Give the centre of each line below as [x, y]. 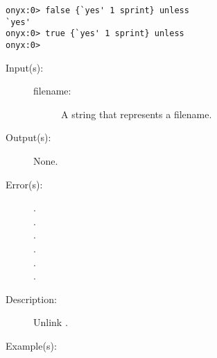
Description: [31, 299]
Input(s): [25, 67]
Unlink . [51, 322]
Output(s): [28, 137]
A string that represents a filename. [137, 114]
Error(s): [24, 184]
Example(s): [31, 345]
